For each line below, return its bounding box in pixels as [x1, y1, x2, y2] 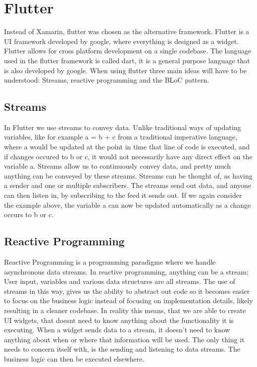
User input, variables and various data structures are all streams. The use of [4, 276, 235, 286]
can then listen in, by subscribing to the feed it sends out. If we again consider [4, 190, 242, 200]
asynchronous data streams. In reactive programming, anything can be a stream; [4, 266, 249, 276]
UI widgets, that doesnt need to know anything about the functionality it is [4, 315, 234, 325]
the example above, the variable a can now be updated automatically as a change [4, 199, 251, 210]
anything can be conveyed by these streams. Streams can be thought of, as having [4, 170, 253, 181]
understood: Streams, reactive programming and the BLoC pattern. [4, 75, 209, 85]
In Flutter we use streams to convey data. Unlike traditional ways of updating [4, 122, 241, 132]
